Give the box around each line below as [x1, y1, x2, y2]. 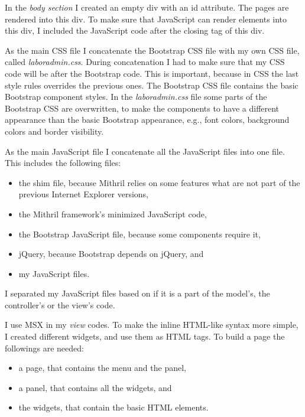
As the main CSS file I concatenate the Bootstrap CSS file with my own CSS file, [5, 44, 300, 56]
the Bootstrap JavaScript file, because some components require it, [18, 227, 261, 240]
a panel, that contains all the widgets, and [18, 381, 172, 393]
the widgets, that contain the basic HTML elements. [18, 401, 209, 413]
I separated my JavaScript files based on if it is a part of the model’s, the [5, 287, 270, 299]
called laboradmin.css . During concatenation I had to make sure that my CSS [5, 56, 285, 68]
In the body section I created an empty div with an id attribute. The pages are [5, 1, 289, 13]
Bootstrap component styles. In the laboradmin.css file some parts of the [5, 90, 267, 103]
